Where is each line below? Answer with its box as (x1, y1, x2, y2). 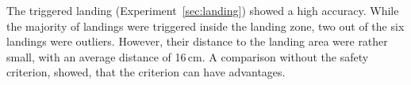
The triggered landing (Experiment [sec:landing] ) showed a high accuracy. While (6, 2, 399, 18)
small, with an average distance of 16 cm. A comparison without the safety (6, 48, 369, 65)
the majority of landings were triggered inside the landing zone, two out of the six (6, 17, 405, 34)
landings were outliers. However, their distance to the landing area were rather (6, 33, 388, 50)
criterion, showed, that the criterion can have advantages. (6, 64, 286, 80)
